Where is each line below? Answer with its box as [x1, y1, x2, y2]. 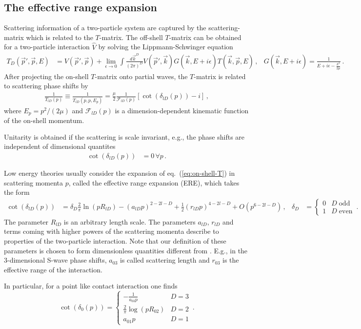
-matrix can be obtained [169, 32, 241, 42]
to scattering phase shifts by [4, 81, 88, 91]
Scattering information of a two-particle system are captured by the [4, 22, 206, 33]
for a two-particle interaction [4, 41, 90, 52]
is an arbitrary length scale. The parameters [63, 216, 196, 226]
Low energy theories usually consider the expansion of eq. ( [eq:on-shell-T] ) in [4, 167, 235, 178]
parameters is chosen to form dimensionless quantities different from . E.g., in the [4, 245, 248, 255]
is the [222, 255, 239, 265]
